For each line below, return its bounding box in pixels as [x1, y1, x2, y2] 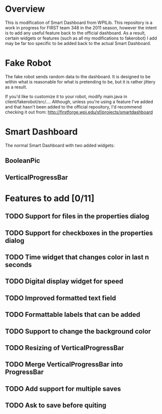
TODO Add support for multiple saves [5, 385, 121, 393]
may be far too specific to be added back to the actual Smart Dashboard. [5, 40, 151, 46]
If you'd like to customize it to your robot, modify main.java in [5, 93, 127, 99]
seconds [5, 261, 32, 269]
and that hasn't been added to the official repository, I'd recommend [5, 104, 142, 109]
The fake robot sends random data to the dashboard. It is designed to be [5, 73, 151, 79]
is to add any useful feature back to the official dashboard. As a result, [5, 30, 146, 36]
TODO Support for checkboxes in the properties [5, 229, 153, 237]
